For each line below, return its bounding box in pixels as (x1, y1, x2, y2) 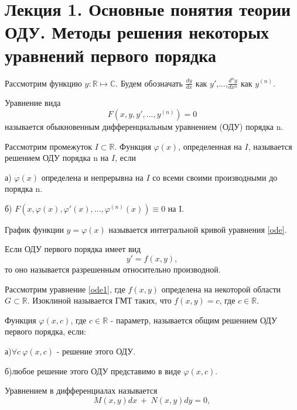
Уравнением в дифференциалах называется (5, 384, 158, 397)
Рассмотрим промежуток (5, 140, 93, 152)
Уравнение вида (5, 97, 61, 109)
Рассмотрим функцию (5, 77, 82, 89)
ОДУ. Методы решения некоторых (5, 20, 269, 44)
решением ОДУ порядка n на (5, 151, 109, 164)
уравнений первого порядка (5, 43, 216, 67)
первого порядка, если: (5, 325, 86, 337)
